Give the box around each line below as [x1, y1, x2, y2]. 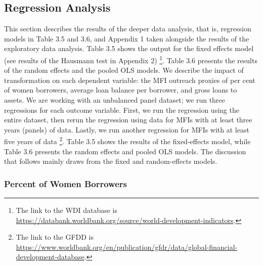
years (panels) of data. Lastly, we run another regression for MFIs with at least [4, 124, 249, 135]
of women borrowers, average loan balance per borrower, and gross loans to [4, 84, 237, 95]
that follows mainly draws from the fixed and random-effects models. [4, 156, 217, 166]
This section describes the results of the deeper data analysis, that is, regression [4, 23, 251, 34]
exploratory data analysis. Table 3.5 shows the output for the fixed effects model [4, 43, 254, 54]
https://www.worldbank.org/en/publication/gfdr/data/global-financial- [16, 241, 238, 252]
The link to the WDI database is [16, 205, 118, 215]
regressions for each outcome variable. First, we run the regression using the [4, 104, 239, 115]
